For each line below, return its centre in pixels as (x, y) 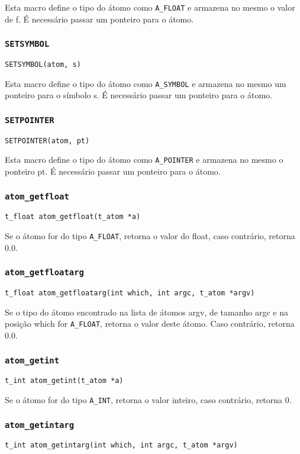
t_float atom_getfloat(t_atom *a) (73, 217)
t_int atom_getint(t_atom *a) (64, 381)
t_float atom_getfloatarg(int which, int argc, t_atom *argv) (130, 293)
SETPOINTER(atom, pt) (47, 141)
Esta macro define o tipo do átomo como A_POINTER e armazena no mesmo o (144, 160)
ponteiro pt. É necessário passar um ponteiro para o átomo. (113, 171)
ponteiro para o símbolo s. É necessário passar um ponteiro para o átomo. (138, 95)
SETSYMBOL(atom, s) (43, 65)
